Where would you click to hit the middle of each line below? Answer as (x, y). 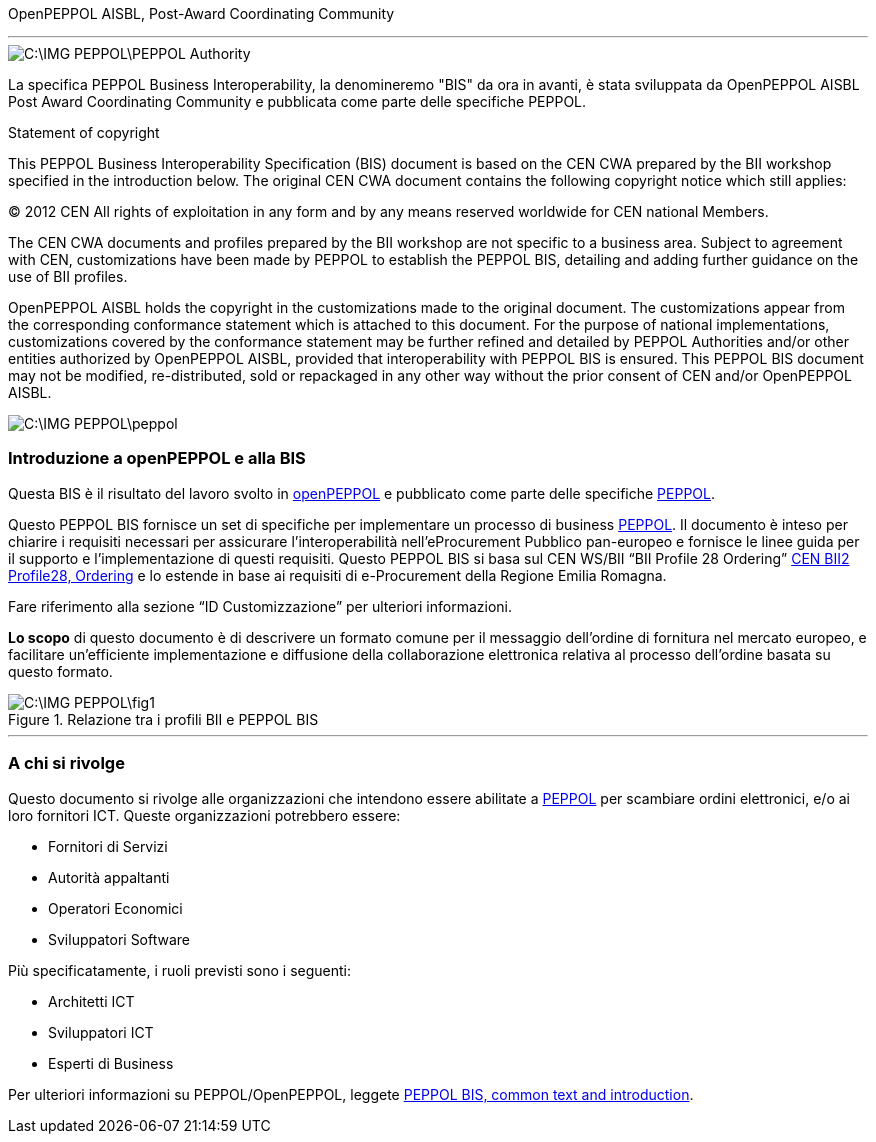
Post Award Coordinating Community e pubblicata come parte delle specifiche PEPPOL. (297, 101)
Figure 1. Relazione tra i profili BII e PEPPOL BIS (163, 719)
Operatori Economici (115, 908)
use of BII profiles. (68, 276)
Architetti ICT (91, 1001)
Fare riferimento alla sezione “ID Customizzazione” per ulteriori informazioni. (260, 606)
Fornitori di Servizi (108, 846)
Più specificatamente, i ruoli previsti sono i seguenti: (180, 970)
